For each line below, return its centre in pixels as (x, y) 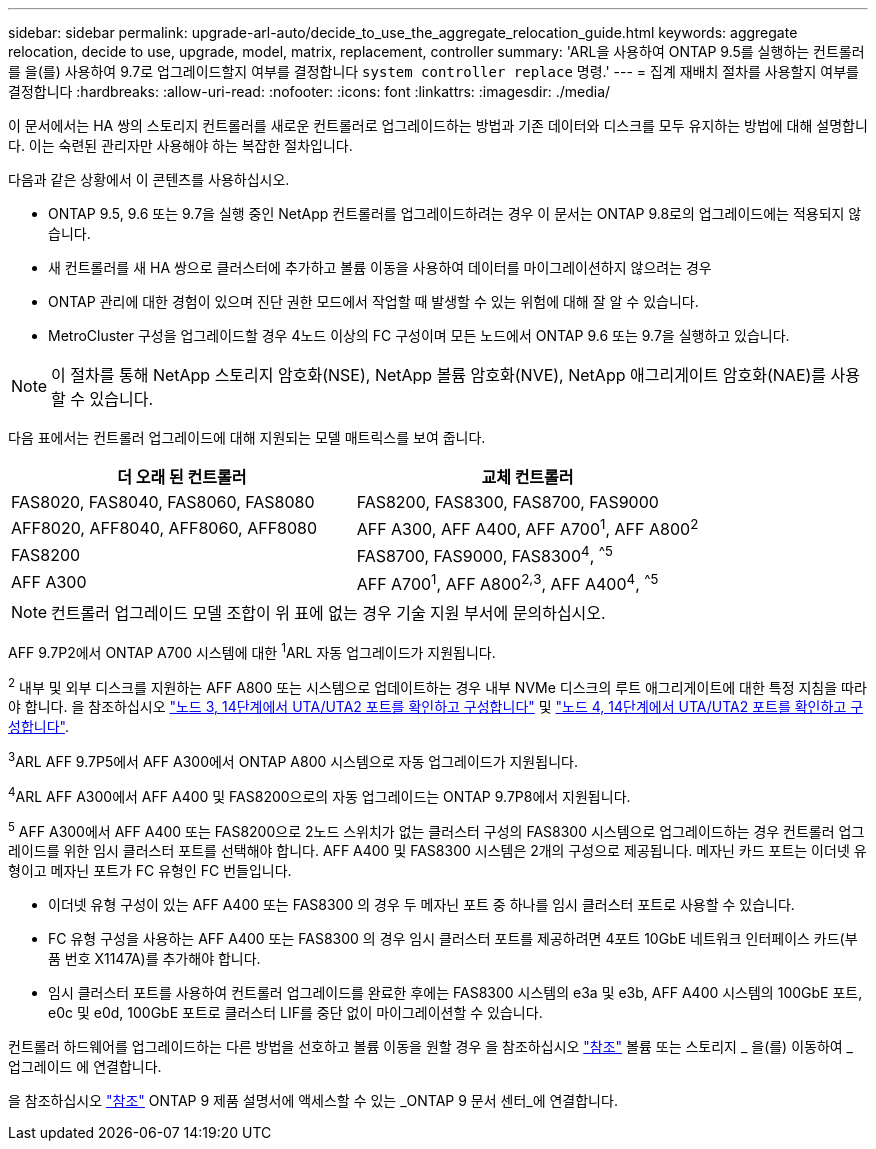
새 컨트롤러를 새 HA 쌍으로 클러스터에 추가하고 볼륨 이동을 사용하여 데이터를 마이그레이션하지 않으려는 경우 (380, 267)
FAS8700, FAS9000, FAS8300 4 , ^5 (484, 555)
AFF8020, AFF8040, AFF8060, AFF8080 (164, 527)
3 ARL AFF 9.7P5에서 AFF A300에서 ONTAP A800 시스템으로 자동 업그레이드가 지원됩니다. (293, 760)
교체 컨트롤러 (527, 477)
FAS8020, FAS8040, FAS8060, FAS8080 (163, 502)
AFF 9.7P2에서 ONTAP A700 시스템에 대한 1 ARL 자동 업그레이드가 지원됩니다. (252, 650)
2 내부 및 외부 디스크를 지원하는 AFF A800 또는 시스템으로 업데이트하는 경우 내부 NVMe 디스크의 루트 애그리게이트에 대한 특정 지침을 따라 (437, 685)
